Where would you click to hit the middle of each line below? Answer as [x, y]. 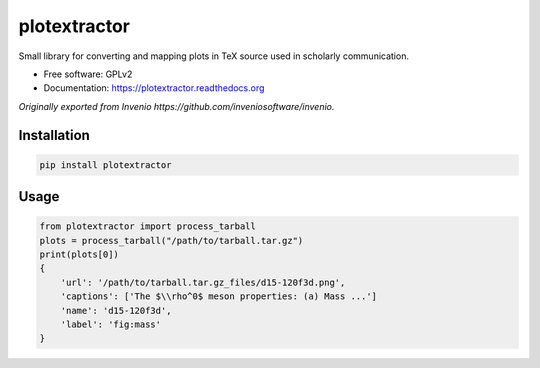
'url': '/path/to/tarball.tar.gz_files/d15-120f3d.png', [203, 282]
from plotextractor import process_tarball [148, 226]
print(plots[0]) [79, 254]
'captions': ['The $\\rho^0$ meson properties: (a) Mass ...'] [219, 296]
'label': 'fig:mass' [111, 324]
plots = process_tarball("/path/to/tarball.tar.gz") [171, 240]
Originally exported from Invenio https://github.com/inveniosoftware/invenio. [176, 106]
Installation [54, 135]
